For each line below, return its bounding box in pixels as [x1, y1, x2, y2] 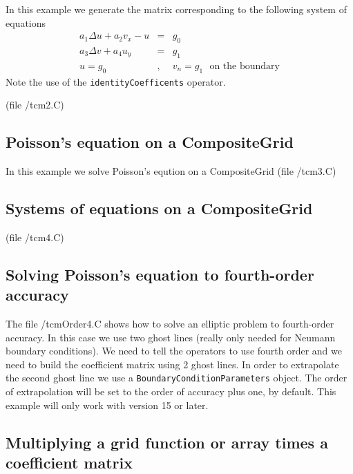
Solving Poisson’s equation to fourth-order [6, 263, 314, 285]
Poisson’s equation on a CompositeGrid [6, 131, 294, 153]
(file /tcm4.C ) [6, 229, 64, 244]
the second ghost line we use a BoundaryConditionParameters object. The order [6, 370, 347, 385]
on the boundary [209, 61, 280, 71]
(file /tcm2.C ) [6, 97, 64, 112]
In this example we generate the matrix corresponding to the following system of [6, 2, 347, 16]
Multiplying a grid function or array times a [6, 431, 328, 453]
